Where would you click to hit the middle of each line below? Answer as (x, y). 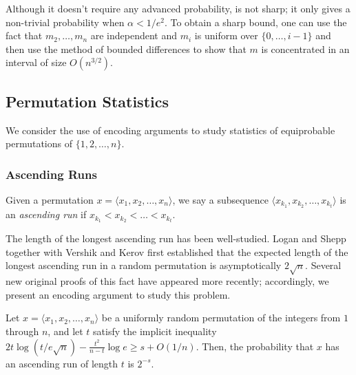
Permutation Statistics (87, 101)
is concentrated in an (305, 49)
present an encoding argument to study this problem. (118, 294)
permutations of (39, 143)
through (22, 331)
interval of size (36, 62)
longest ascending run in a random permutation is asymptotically (144, 265)
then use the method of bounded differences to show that (126, 49)
